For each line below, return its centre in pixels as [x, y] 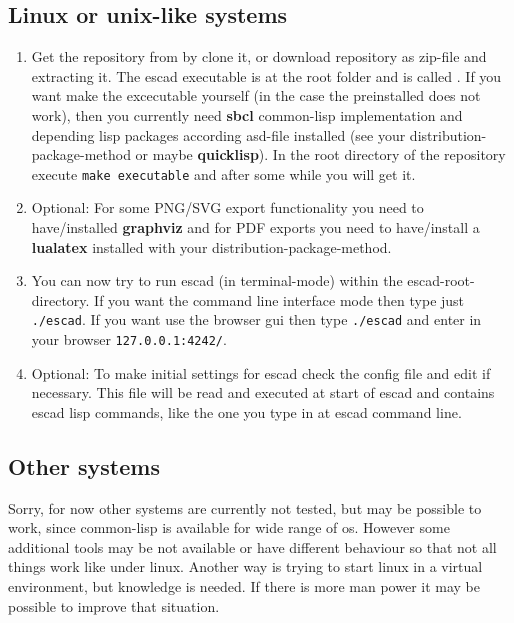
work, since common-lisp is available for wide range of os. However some [229, 527]
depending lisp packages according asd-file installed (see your [218, 134]
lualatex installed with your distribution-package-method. [211, 246]
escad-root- [441, 280]
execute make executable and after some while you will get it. [223, 173]
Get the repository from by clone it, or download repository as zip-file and [259, 56]
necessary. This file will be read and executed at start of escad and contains [263, 392]
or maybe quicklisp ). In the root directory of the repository [320, 154]
